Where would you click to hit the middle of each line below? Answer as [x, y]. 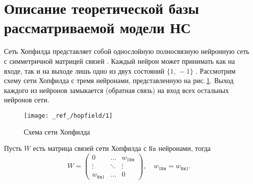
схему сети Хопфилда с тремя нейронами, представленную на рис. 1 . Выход [119, 80]
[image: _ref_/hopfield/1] [68, 115]
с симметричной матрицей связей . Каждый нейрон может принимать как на [120, 61]
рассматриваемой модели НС [97, 27]
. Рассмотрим [216, 70]
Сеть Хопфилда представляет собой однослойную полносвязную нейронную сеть [127, 51]
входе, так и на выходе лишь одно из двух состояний [84, 70]
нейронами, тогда [185, 148]
